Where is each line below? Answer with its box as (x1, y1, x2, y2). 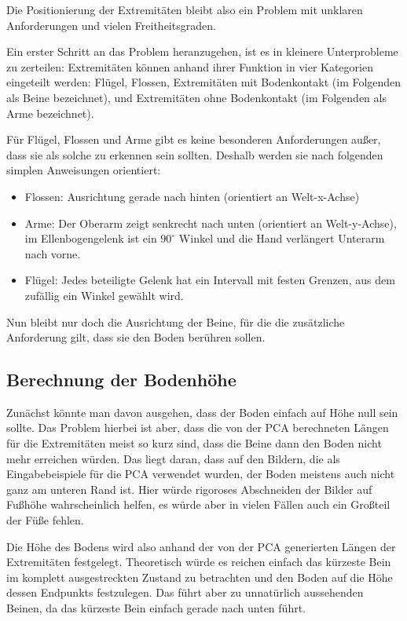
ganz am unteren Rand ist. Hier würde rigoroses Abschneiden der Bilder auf (6, 480, 372, 497)
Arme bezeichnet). (6, 104, 94, 121)
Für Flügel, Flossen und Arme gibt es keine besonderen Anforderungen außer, (6, 131, 381, 148)
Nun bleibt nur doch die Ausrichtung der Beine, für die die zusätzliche (6, 313, 345, 330)
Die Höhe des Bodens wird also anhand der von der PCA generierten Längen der (6, 538, 396, 554)
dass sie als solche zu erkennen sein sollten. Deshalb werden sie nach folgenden (6, 146, 383, 163)
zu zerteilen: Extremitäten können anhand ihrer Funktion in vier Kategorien (6, 58, 373, 75)
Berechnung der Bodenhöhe (6, 367, 236, 392)
